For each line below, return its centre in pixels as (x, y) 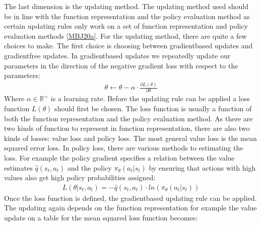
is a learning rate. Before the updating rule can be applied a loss (150, 98)
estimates (18, 167)
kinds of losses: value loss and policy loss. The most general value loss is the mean (130, 138)
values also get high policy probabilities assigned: (80, 177)
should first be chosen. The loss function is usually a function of (153, 108)
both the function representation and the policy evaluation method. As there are (128, 118)
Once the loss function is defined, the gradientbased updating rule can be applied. (130, 198)
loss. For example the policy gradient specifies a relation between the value (119, 158)
